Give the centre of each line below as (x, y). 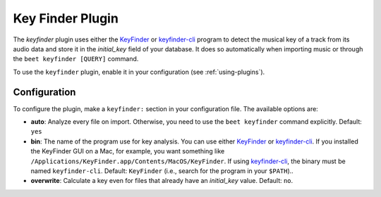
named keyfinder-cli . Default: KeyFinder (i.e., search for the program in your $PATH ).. (162, 171)
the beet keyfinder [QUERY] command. (76, 59)
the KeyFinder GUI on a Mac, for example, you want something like (128, 151)
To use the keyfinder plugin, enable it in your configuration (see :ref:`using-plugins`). (139, 72)
